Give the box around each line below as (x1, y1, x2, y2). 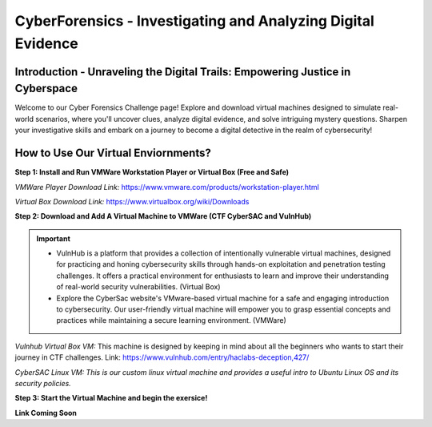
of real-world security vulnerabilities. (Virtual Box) (56, 282, 221, 292)
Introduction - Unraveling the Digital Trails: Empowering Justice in (14, 65, 351, 79)
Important (36, 233, 71, 244)
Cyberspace (14, 82, 78, 95)
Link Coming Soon (14, 408, 78, 417)
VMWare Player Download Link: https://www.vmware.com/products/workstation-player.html (14, 182, 319, 191)
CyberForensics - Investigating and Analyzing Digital (14, 12, 375, 30)
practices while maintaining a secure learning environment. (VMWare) (56, 316, 287, 325)
